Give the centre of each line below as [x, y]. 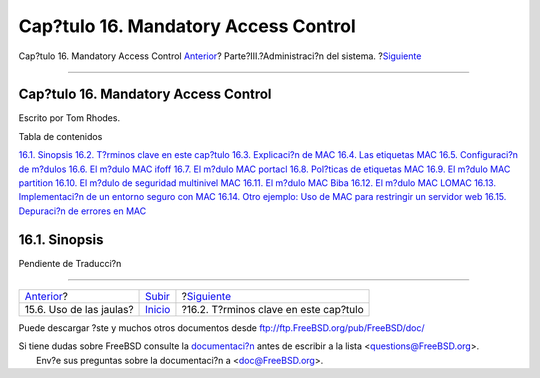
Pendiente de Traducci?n [70, 263]
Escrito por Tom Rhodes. [69, 118]
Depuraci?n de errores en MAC [82, 211]
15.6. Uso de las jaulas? [79, 310]
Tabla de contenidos [60, 136]
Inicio [158, 310]
